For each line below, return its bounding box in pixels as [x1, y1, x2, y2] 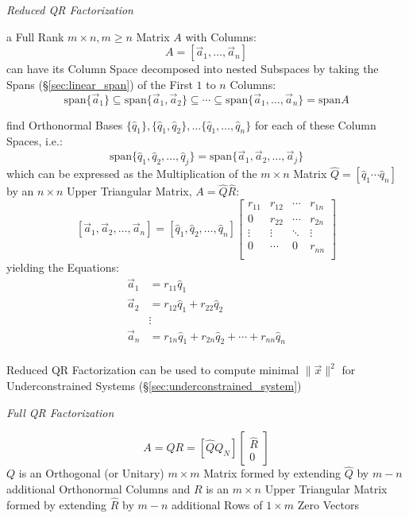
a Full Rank [6, 28, 64, 44]
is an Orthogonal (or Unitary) [18, 465, 164, 481]
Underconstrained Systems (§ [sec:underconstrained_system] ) [6, 377, 302, 393]
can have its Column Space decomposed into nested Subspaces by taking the [6, 60, 379, 77]
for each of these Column [254, 116, 376, 133]
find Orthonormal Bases [6, 116, 123, 133]
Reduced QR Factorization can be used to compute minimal [6, 361, 299, 378]
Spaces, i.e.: [6, 133, 63, 149]
